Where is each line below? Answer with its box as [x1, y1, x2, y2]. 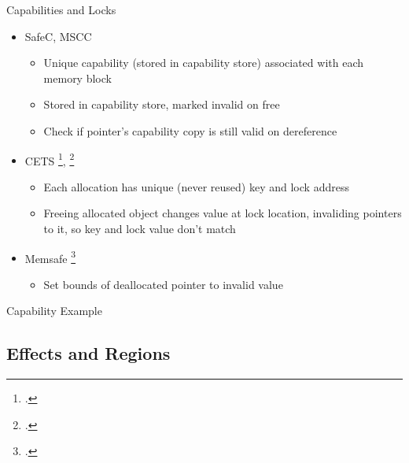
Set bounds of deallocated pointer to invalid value [43, 276, 283, 292]
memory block [43, 69, 112, 86]
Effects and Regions [6, 341, 171, 365]
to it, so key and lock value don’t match [43, 220, 236, 236]
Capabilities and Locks [6, 2, 116, 17]
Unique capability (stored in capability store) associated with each [43, 54, 363, 71]
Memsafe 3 [24, 247, 76, 266]
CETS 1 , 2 [24, 150, 75, 169]
